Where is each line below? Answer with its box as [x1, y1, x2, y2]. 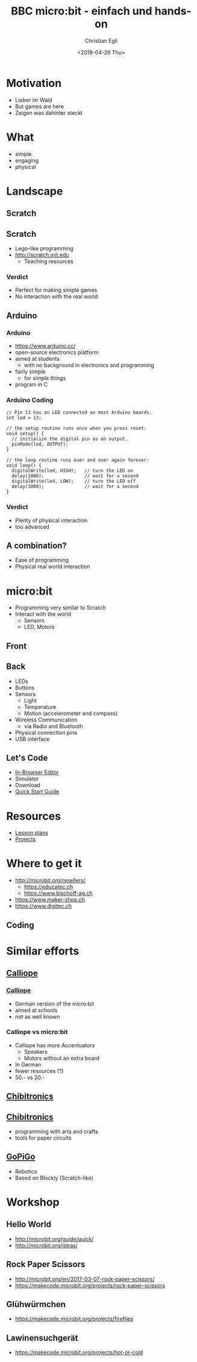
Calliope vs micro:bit [6, 1028, 68, 1036]
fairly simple [14, 368, 46, 375]
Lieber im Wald [14, 96, 52, 103]
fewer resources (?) [14, 1067, 64, 1074]
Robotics [14, 1167, 37, 1175]
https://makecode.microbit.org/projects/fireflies [14, 1315, 134, 1323]
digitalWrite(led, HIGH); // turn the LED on [11, 468, 134, 474]
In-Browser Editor [14, 769, 59, 776]
